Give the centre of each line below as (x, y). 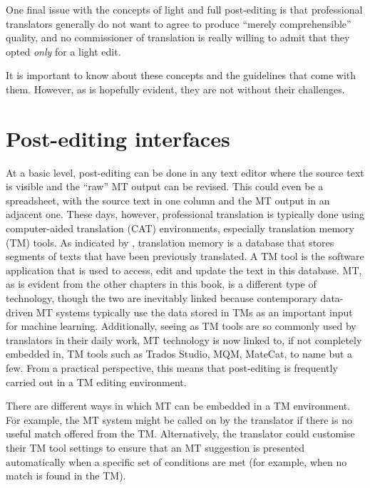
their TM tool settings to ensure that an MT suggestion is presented (155, 447)
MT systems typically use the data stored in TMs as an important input (194, 312)
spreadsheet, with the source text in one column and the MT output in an (168, 200)
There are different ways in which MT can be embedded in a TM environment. (178, 406)
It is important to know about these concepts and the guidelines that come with (181, 75)
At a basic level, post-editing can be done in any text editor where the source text (185, 172)
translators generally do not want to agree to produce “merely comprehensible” (179, 23)
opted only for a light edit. (63, 51)
